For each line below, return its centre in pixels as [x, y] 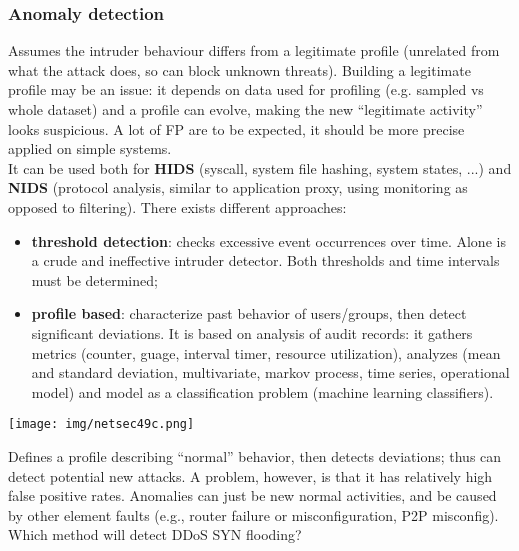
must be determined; [94, 279]
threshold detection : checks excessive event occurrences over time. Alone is [268, 240]
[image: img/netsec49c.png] [101, 424]
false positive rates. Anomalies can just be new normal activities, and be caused [252, 495]
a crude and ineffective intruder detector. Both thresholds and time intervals [265, 260]
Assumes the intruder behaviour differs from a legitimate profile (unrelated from [254, 50]
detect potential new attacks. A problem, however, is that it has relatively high [250, 475]
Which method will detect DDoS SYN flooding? [155, 534]
